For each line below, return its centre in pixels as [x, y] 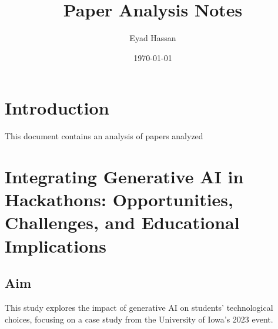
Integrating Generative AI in [124, 177]
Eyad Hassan [153, 38]
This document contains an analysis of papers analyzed [104, 136]
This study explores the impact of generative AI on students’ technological [139, 307]
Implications [56, 245]
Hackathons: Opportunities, [119, 199]
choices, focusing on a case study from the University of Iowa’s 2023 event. [139, 319]
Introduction [57, 108]
